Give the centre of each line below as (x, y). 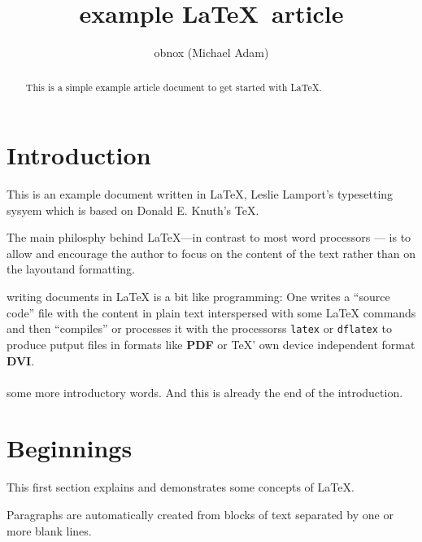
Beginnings (70, 448)
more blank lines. (49, 530)
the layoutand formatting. (71, 269)
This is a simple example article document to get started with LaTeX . (174, 87)
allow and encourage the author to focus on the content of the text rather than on (211, 253)
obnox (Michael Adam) (211, 52)
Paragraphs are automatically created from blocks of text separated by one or (200, 515)
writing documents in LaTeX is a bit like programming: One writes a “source (198, 297)
